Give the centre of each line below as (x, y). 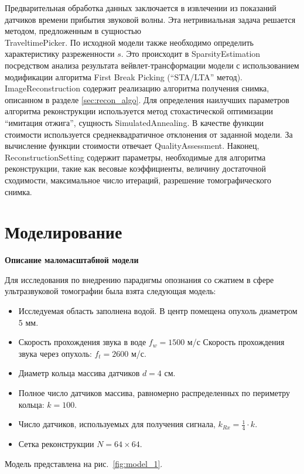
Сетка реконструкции (56, 443)
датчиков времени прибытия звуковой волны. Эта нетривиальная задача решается (150, 19)
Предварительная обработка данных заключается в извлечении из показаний (141, 8)
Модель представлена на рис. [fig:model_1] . (84, 463)
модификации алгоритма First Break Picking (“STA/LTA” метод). (124, 76)
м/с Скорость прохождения (236, 342)
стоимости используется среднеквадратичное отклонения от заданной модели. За (149, 134)
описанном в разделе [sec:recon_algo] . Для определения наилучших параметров (147, 99)
